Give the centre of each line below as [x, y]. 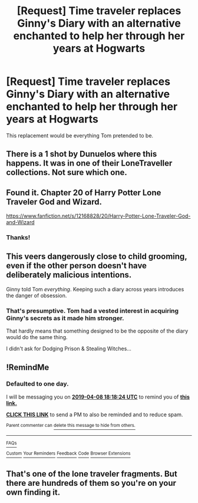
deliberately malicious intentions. [69, 275]
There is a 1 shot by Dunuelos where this [82, 154]
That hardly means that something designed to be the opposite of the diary [97, 331]
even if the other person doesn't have [77, 266]
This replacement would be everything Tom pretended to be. [80, 135]
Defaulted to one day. [37, 384]
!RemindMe [28, 367]
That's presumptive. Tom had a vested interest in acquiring [92, 311]
